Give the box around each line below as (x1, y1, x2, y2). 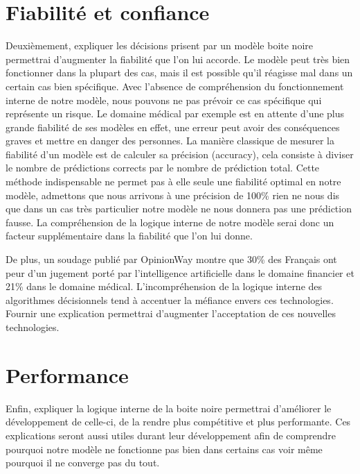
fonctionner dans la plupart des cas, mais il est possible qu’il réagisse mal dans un (6, 65, 353, 80)
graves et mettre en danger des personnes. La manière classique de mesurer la (6, 133, 334, 148)
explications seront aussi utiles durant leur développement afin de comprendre (6, 428, 336, 442)
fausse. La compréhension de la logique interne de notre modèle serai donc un (6, 214, 334, 229)
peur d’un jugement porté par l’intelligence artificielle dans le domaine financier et (6, 265, 354, 280)
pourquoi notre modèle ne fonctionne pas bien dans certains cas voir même (6, 441, 323, 456)
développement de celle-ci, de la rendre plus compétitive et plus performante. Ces (6, 414, 351, 429)
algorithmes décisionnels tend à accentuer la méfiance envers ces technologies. (6, 292, 334, 307)
